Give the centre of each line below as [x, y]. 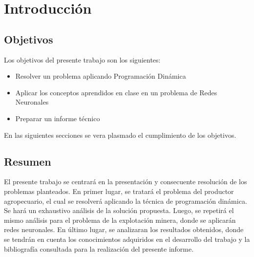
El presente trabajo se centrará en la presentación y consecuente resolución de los [126, 182]
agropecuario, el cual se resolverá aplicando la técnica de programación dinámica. [126, 201]
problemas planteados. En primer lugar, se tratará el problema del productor [119, 191]
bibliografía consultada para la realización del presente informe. [99, 248]
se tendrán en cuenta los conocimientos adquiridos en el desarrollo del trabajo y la [127, 239]
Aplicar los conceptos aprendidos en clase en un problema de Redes [116, 92]
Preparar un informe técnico [58, 118]
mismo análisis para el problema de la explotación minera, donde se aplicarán [120, 220]
